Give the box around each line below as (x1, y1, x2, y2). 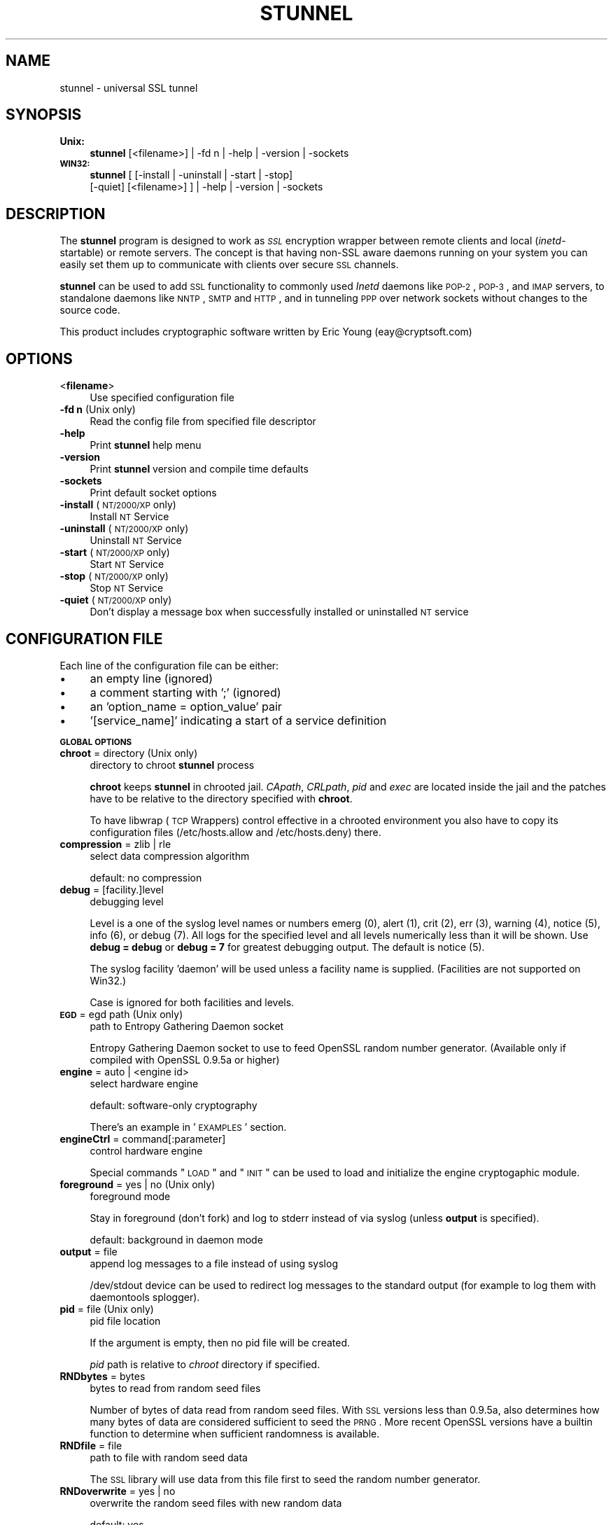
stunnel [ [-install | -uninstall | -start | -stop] (90, 169, 293, 181)
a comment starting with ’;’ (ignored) (90, 685, 281, 699)
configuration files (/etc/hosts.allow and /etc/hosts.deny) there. (90, 826, 381, 838)
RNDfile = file (59, 1439, 122, 1451)
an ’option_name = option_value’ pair (90, 699, 282, 713)
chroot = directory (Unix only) (59, 746, 198, 759)
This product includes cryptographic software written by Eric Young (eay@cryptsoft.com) (59, 326, 472, 338)
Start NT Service (90, 558, 164, 571)
